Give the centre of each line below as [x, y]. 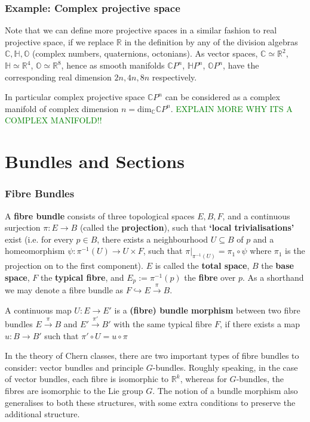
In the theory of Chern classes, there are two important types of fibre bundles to [152, 356]
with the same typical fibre [163, 324]
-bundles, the [260, 379]
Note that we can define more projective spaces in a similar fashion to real [141, 30]
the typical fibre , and [82, 277]
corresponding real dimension [58, 77]
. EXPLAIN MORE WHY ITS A [231, 108]
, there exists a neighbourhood [153, 239]
